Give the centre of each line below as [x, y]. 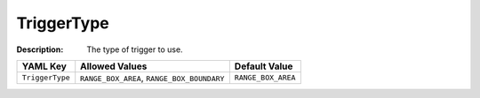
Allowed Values [114, 66]
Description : [40, 49]
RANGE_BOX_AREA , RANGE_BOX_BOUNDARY [152, 78]
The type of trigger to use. [135, 49]
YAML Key [44, 66]
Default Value [264, 66]
